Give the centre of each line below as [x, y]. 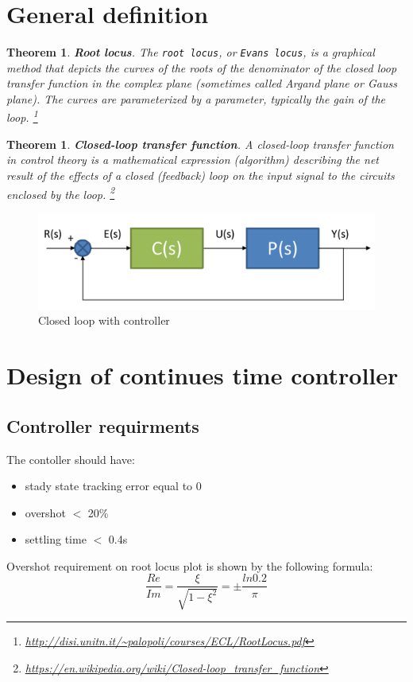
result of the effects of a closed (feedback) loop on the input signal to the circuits [201, 175]
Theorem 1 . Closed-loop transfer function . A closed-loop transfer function [200, 144]
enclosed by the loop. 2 [61, 193]
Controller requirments [103, 425]
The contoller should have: [71, 459]
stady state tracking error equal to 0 [113, 486]
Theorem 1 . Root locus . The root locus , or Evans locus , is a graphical [191, 52]
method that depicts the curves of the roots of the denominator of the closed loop [202, 67]
